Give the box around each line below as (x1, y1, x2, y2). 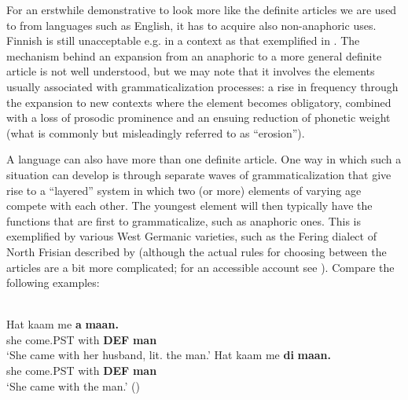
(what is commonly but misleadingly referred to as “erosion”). (6, 124, 305, 141)
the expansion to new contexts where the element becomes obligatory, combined (6, 94, 391, 110)
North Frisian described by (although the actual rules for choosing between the (6, 243, 387, 259)
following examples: (6, 274, 100, 291)
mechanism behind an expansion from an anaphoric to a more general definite (6, 47, 382, 64)
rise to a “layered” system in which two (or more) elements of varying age (6, 182, 362, 198)
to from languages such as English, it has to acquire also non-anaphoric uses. (6, 17, 377, 33)
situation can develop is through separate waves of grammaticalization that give (6, 166, 391, 182)
